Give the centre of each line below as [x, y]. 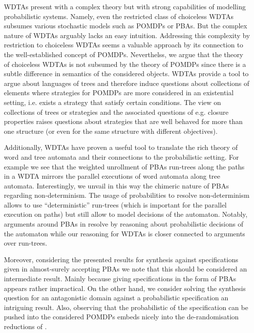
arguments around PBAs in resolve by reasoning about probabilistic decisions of [124, 224]
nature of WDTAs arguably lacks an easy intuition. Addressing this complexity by [127, 35]
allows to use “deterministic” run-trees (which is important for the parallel [115, 204]
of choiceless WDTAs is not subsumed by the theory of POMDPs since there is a [125, 64]
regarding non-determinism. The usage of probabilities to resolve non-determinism [127, 195]
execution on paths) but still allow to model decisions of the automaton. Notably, [126, 214]
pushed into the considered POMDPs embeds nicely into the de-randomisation [121, 317]
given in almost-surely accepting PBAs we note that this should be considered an [126, 269]
